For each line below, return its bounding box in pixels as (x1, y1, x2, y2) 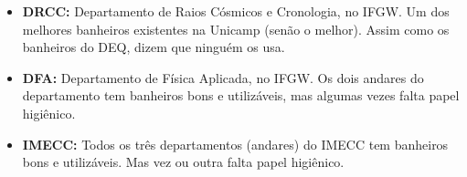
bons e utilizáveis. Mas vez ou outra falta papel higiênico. (22, 152, 345, 172)
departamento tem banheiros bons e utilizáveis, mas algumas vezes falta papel (22, 86, 460, 105)
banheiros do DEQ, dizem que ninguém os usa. (22, 37, 285, 57)
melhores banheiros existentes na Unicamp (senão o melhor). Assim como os (22, 19, 450, 38)
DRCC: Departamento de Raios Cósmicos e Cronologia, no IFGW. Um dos (22, 2, 450, 20)
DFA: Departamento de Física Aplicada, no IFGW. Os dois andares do (22, 68, 424, 87)
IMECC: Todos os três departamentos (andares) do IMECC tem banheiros (22, 134, 449, 153)
